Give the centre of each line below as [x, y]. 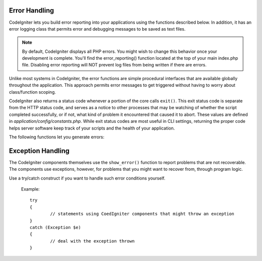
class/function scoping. [33, 92]
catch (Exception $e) [55, 228]
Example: [30, 189]
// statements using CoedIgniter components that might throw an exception [142, 214]
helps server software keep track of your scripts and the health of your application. [92, 128]
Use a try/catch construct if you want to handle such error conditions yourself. [87, 178]
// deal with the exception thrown [92, 241]
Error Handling [32, 10]
